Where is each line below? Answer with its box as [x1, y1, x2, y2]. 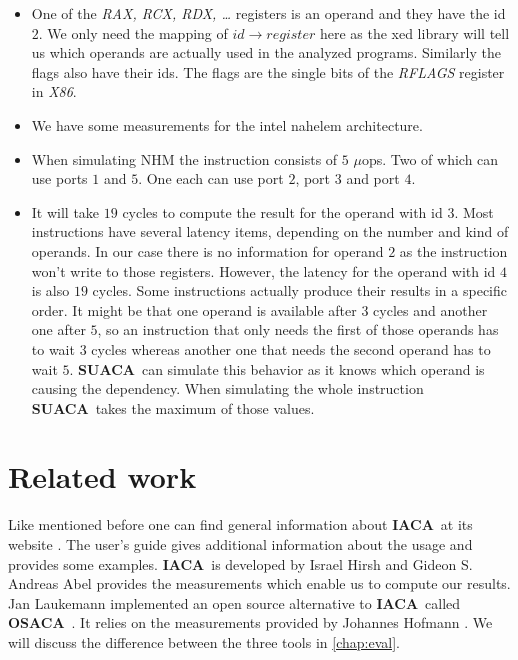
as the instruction [399, 240, 508, 261]
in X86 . [31, 81, 77, 102]
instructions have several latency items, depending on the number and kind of [31, 221, 509, 242]
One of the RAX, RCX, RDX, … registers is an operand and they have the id [31, 3, 506, 23]
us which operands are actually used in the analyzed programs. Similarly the [31, 42, 501, 63]
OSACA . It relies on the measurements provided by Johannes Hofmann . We [8, 612, 493, 633]
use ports [31, 168, 88, 189]
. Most [454, 201, 494, 222]
